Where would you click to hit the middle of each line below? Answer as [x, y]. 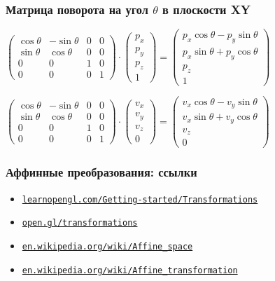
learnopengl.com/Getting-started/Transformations [140, 199]
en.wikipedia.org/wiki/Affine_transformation [130, 270]
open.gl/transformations [80, 223]
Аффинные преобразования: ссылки [101, 172]
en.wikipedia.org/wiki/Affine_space [107, 246]
